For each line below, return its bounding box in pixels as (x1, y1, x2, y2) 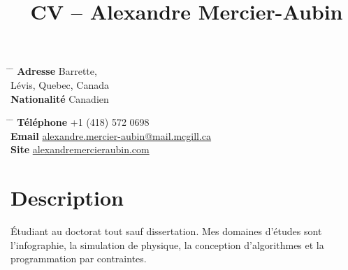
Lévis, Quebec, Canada (10, 77, 110, 92)
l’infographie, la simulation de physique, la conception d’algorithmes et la (10, 237, 324, 252)
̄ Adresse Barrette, (10, 64, 97, 78)
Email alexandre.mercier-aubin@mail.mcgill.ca (10, 128, 212, 143)
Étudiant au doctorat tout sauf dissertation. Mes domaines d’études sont (10, 224, 322, 239)
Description (10, 183, 124, 212)
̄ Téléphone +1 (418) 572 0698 (10, 115, 150, 129)
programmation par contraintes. (10, 251, 147, 266)
